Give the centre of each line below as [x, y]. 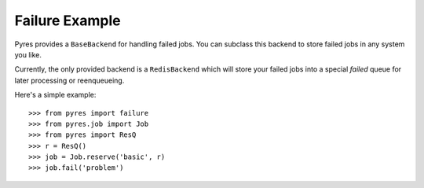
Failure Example [68, 20]
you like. [28, 54]
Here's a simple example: [55, 95]
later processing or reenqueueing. [69, 80]
